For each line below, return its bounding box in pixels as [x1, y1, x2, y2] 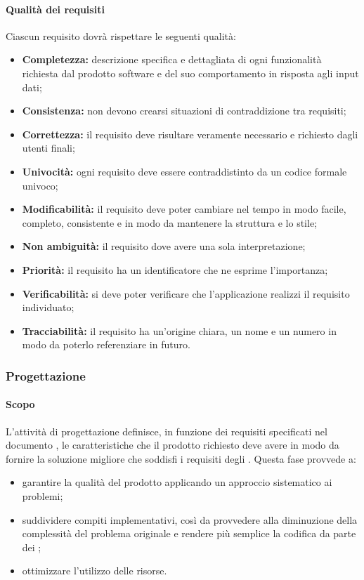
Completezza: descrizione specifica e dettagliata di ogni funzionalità [22, 52, 322, 67]
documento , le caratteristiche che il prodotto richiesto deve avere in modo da [6, 437, 339, 452]
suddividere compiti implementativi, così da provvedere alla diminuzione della [22, 512, 358, 527]
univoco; [22, 178, 58, 192]
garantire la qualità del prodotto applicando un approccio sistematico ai [22, 475, 332, 489]
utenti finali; [22, 140, 75, 155]
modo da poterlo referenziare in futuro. [22, 337, 190, 352]
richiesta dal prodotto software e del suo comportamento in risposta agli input [22, 65, 359, 80]
